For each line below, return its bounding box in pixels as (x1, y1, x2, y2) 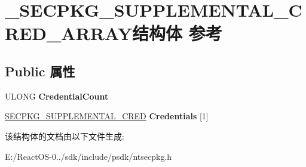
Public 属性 (5, 61, 75, 80)
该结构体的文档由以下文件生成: (5, 129, 124, 142)
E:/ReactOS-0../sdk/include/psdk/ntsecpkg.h (5, 150, 172, 162)
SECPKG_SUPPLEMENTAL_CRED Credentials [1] (5, 110, 209, 122)
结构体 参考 (131, 21, 222, 45)
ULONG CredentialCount (5, 89, 109, 102)
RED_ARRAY (5, 21, 132, 45)
